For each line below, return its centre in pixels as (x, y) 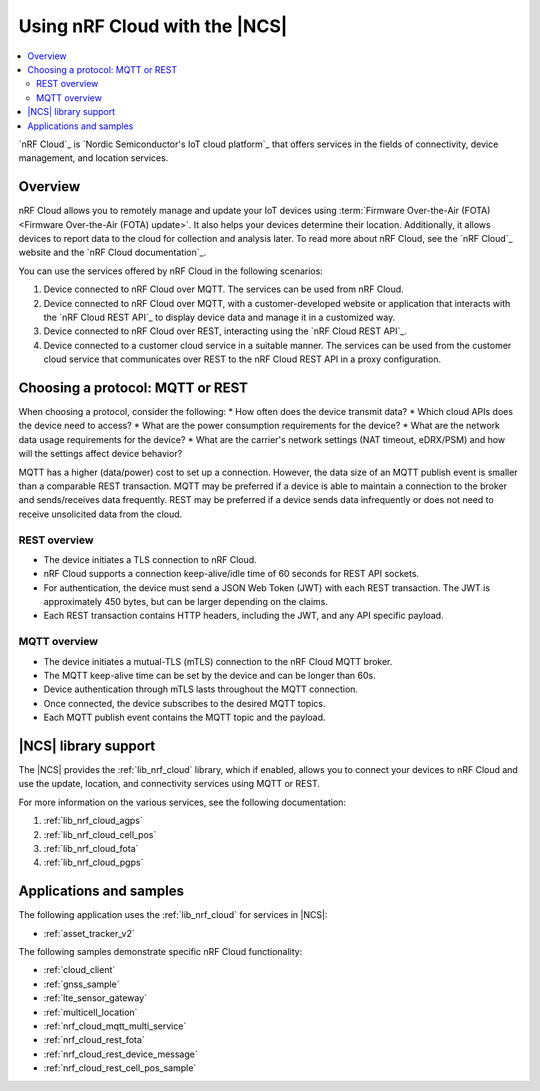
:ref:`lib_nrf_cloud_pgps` (93, 862)
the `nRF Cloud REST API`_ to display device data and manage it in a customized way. (219, 317)
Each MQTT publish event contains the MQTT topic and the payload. (184, 717)
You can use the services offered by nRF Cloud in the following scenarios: (171, 271)
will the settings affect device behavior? (100, 454)
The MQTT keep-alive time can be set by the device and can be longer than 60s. (209, 675)
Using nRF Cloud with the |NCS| (153, 26)
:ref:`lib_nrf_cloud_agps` (93, 821)
